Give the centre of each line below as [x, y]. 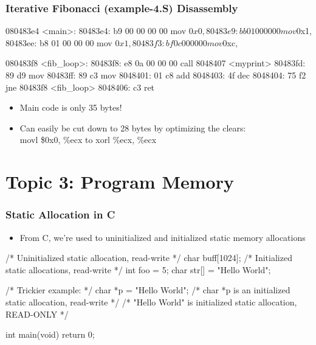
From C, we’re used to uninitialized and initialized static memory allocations [163, 237]
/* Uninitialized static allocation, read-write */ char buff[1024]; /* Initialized [149, 258]
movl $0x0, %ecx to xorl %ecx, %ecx [88, 140]
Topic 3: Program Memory [120, 182]
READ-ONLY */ [37, 314]
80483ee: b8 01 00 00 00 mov [59, 42]
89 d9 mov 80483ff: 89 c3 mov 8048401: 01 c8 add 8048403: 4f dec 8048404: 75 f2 [156, 75]
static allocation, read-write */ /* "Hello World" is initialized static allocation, [151, 301]
